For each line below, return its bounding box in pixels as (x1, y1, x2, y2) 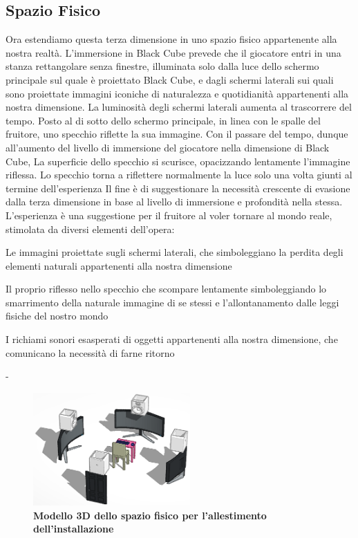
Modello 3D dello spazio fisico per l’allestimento (33, 508, 267, 522)
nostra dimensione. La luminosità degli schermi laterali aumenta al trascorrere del (6, 100, 352, 114)
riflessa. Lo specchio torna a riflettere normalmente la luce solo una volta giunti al (6, 167, 352, 182)
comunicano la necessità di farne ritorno (6, 345, 175, 360)
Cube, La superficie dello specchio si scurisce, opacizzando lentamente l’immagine (6, 154, 350, 168)
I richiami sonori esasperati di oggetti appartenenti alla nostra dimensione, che (6, 332, 338, 346)
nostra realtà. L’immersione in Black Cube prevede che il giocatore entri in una (6, 45, 341, 59)
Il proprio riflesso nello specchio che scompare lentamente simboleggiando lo (6, 281, 327, 296)
